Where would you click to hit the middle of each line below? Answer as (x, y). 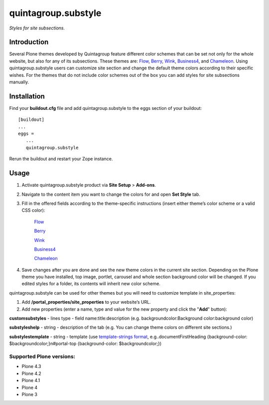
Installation (27, 96)
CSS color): (33, 210)
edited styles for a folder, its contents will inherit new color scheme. (91, 284)
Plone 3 (29, 394)
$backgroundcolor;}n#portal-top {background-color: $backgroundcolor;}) (85, 344)
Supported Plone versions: (42, 356)
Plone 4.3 (31, 367)
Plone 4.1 (31, 381)
